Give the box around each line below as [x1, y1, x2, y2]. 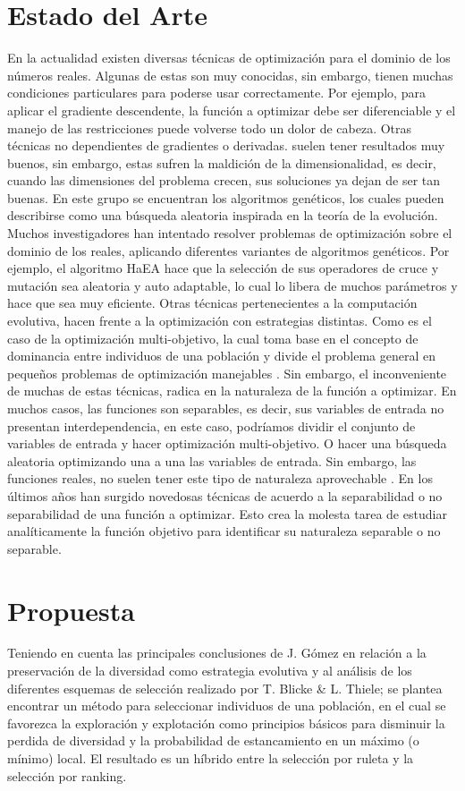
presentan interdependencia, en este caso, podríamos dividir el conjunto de [7, 416, 416, 435]
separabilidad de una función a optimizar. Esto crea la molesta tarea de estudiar [7, 504, 447, 523]
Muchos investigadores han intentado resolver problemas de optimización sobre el [7, 224, 452, 242]
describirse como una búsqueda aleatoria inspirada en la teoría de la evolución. [7, 206, 438, 225]
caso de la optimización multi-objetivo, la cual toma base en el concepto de [7, 328, 418, 347]
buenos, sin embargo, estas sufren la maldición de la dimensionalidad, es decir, [7, 153, 436, 172]
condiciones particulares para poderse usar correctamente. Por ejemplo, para [7, 83, 426, 102]
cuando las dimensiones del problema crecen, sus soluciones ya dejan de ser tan [7, 171, 441, 190]
